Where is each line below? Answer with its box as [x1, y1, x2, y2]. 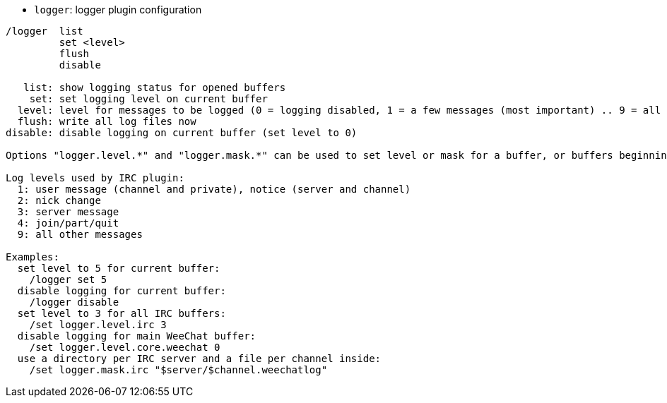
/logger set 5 [29, 274, 107, 285]
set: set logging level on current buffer [29, 93, 268, 104]
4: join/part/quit [17, 217, 119, 229]
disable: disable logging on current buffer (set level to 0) [6, 127, 358, 138]
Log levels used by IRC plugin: [6, 172, 184, 184]
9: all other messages [17, 229, 143, 240]
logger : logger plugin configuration [34, 4, 202, 16]
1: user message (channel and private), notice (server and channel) [17, 184, 411, 195]
